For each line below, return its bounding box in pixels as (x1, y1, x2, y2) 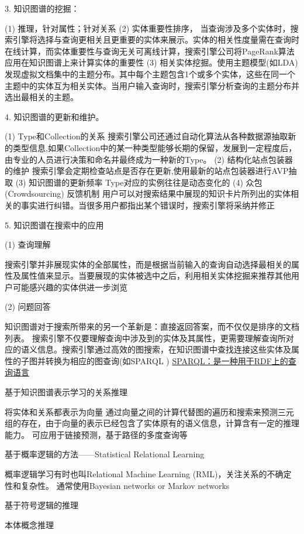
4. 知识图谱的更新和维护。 (5, 110, 104, 122)
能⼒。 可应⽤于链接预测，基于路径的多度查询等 (5, 428, 188, 440)
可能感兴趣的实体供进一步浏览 (12, 280, 127, 293)
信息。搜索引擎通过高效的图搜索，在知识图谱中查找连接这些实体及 (37, 343, 291, 355)
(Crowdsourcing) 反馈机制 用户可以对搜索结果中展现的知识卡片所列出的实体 (5, 187, 291, 200)
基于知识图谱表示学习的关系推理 (5, 386, 127, 398)
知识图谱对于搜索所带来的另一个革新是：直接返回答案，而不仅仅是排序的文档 (5, 320, 299, 333)
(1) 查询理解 (5, 238, 51, 251)
